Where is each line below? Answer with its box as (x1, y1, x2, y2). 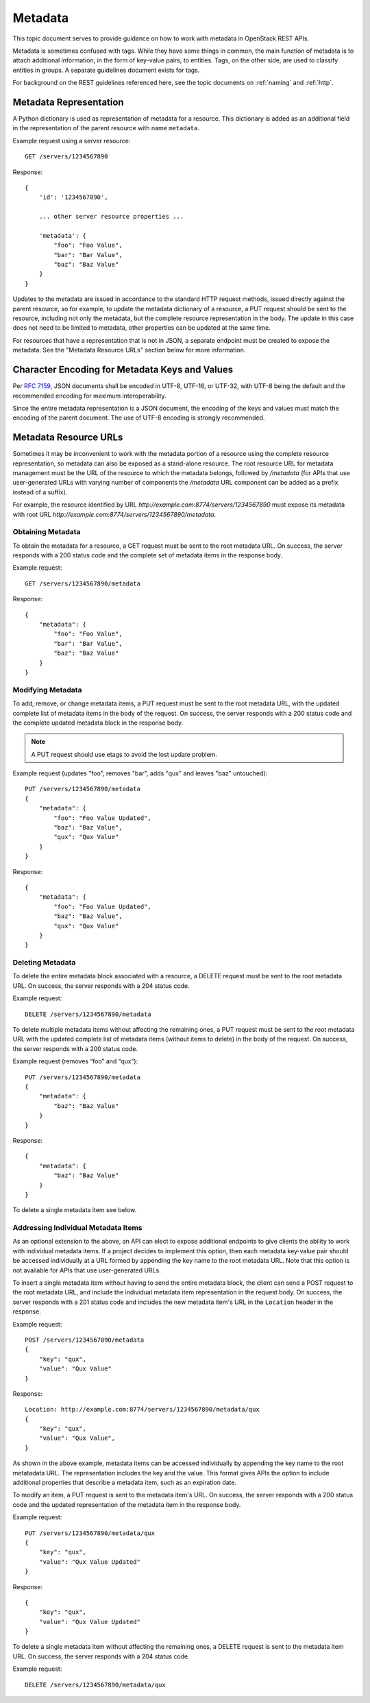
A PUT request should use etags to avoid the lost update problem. (31, 750, 217, 758)
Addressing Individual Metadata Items (12, 1223, 143, 1233)
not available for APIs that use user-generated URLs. (12, 1266, 161, 1275)
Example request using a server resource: (12, 136, 131, 145)
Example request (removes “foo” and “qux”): (12, 1057, 138, 1065)
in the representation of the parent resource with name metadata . (12, 124, 200, 132)
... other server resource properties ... (38, 213, 184, 221)
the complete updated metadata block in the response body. (12, 718, 184, 727)
